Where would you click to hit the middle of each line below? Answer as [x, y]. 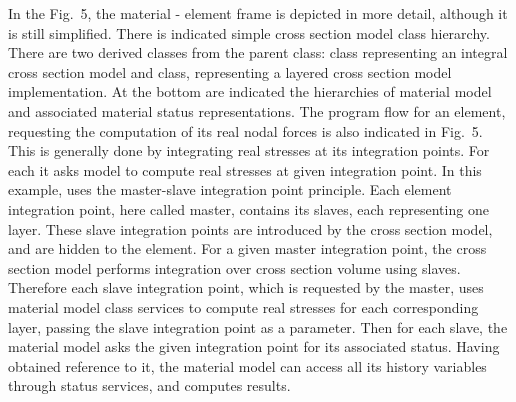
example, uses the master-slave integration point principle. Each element [230, 189]
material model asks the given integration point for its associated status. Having [254, 346]
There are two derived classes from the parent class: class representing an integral [258, 52]
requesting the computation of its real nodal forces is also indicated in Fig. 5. [245, 130]
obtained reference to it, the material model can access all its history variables [247, 365]
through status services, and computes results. [149, 385]
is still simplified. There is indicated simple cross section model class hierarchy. [249, 32]
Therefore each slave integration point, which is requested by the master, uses [246, 287]
